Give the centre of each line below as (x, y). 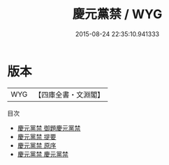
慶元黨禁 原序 (37, 145)
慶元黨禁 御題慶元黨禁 (49, 128)
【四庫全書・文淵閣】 (69, 95)
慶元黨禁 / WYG (117, 14)
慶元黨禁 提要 (37, 136)
